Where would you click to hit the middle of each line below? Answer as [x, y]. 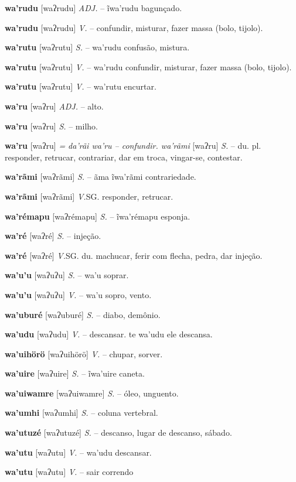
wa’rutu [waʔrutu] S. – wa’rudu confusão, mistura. [97, 47]
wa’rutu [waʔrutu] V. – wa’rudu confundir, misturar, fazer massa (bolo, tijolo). [148, 66]
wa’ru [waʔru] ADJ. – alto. [54, 106]
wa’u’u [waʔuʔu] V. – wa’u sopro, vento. [78, 294]
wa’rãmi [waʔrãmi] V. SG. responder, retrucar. [89, 196]
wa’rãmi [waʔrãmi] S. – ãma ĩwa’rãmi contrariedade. [101, 177]
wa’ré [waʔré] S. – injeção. [53, 236]
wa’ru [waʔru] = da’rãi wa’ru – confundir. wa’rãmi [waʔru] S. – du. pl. [133, 146]
